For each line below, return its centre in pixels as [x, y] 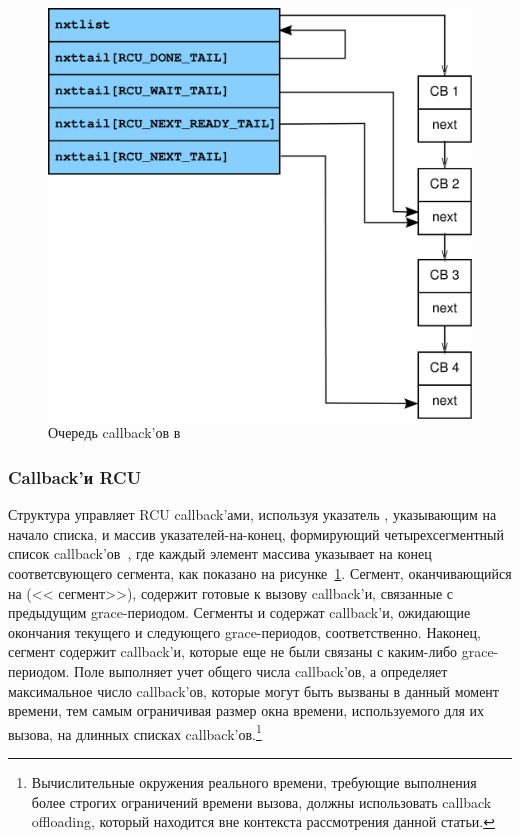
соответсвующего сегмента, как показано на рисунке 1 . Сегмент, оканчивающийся [260, 572]
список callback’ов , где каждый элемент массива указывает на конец [220, 553]
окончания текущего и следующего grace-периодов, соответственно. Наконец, [244, 631]
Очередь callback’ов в [114, 432]
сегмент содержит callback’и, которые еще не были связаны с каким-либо [233, 651]
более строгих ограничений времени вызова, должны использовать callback [261, 801]
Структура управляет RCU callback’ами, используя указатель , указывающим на [252, 514]
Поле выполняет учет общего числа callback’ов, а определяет [261, 670]
